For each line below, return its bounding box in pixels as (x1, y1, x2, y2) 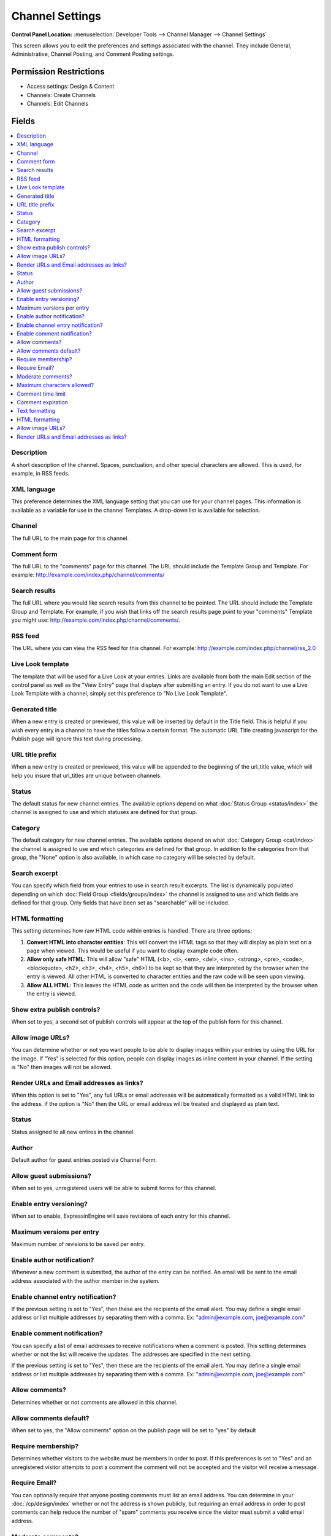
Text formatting (17, 407, 56, 415)
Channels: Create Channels (26, 91, 96, 98)
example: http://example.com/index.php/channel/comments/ (11, 571, 165, 579)
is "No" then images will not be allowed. (11, 1064, 112, 1071)
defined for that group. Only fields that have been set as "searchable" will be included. (11, 899, 230, 906)
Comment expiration (17, 399, 69, 406)
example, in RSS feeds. (11, 470, 70, 477)
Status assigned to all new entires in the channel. (11, 1128, 135, 1135)
